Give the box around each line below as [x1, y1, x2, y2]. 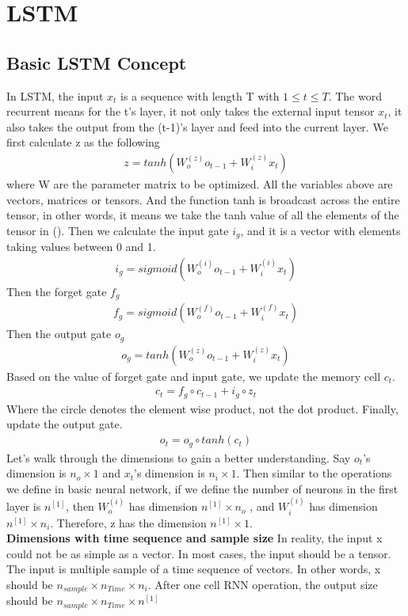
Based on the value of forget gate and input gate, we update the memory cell [6, 367, 381, 384]
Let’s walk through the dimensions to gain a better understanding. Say [6, 449, 351, 466]
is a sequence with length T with [120, 87, 280, 104]
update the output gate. [6, 416, 123, 432]
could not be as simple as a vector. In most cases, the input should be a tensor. [6, 545, 391, 561]
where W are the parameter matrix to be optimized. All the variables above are [6, 175, 393, 192]
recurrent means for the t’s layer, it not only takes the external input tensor [6, 103, 375, 120]
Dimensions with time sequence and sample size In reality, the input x [6, 530, 383, 546]
